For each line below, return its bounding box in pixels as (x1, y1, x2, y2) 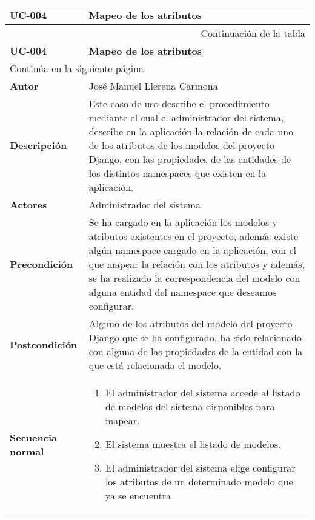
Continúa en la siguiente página (10, 61, 144, 75)
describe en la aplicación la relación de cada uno (88, 124, 294, 138)
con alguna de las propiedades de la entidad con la (88, 344, 303, 358)
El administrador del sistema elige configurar (105, 461, 296, 475)
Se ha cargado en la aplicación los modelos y (88, 215, 278, 229)
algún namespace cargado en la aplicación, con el (88, 243, 297, 257)
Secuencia (10, 430, 57, 444)
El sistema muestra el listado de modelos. (105, 437, 281, 451)
